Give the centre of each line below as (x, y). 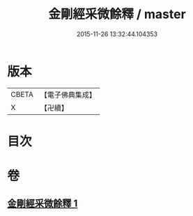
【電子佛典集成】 (68, 95)
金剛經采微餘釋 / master (117, 14)
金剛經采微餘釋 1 (43, 204)
